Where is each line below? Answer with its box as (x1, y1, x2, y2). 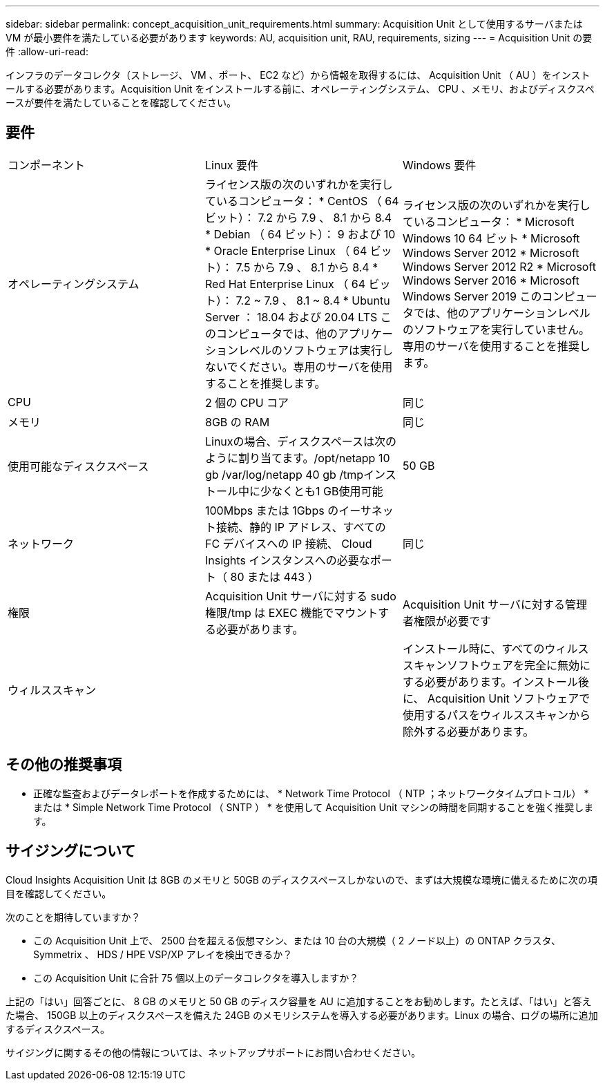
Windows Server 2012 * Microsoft (402, 245, 579, 260)
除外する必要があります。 (402, 724, 535, 739)
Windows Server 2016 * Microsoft (402, 273, 579, 287)
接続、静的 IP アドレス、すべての (215, 520, 386, 534)
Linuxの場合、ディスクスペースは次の (204, 434, 397, 448)
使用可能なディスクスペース (8, 459, 149, 473)
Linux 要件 (204, 158, 259, 172)
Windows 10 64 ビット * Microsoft (402, 231, 580, 245)
